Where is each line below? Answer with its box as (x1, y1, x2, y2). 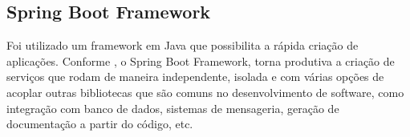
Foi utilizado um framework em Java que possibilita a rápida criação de (6, 37, 359, 54)
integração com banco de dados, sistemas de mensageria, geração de (6, 99, 339, 116)
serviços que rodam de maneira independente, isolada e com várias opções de (6, 68, 384, 85)
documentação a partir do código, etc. (6, 115, 193, 132)
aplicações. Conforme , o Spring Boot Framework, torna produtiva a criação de (6, 52, 395, 69)
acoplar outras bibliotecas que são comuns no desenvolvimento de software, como (6, 83, 404, 100)
